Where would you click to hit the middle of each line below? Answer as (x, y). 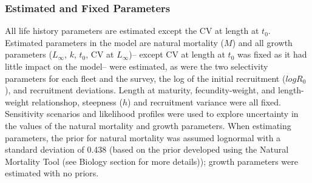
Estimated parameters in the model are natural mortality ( (115, 42)
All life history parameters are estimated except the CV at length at (132, 31)
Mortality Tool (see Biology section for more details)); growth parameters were (151, 161)
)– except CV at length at (177, 54)
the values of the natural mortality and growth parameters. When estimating (148, 125)
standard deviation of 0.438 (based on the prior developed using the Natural (147, 149)
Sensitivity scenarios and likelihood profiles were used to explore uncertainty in (152, 114)
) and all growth (262, 42)
